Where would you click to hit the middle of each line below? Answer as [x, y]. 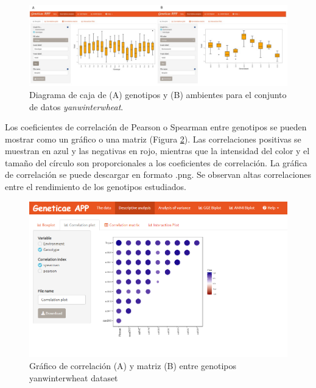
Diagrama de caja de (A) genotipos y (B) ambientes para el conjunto [158, 94]
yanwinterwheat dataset [74, 377]
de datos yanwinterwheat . [76, 106]
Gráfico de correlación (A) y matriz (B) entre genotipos [133, 366]
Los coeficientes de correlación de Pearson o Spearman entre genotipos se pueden [156, 127]
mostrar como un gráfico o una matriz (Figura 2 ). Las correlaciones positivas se [153, 139]
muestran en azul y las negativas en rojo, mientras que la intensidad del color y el [157, 151]
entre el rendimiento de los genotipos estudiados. [96, 187]
